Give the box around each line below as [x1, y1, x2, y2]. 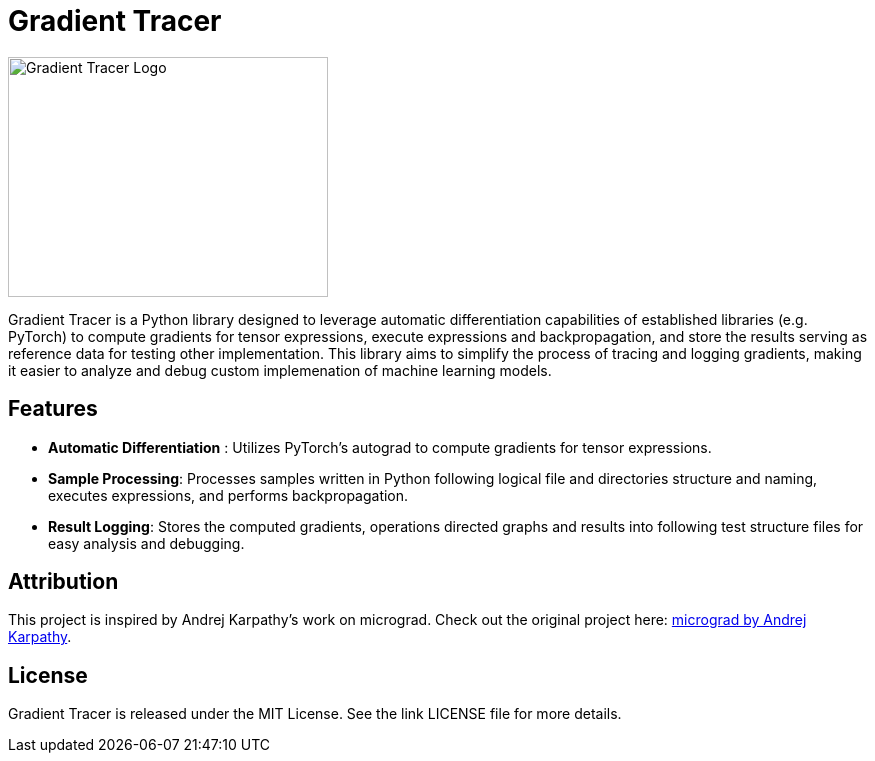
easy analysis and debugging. [48, 534, 245, 552]
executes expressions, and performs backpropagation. [48, 486, 409, 504]
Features [8, 396, 98, 422]
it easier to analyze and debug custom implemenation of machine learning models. [8, 361, 552, 379]
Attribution [8, 569, 119, 595]
